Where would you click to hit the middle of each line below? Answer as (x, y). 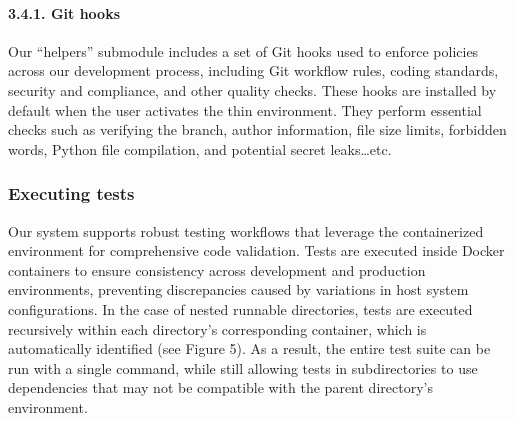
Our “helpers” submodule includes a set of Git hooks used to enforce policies (243, 50)
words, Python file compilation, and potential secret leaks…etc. (200, 148)
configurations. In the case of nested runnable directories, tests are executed (240, 308)
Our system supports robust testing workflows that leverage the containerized (246, 230)
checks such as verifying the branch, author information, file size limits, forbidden (257, 129)
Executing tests (71, 193)
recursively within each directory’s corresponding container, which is (217, 328)
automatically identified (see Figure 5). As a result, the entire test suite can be (249, 348)
